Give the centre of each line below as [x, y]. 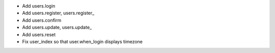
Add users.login [39, 6]
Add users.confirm [42, 20]
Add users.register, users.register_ [58, 13]
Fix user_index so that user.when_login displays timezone [82, 41]
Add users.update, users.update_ [57, 28]
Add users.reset [39, 34]
